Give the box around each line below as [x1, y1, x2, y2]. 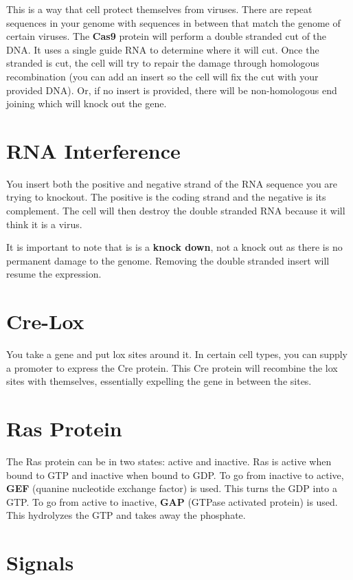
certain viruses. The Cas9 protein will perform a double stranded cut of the [6, 29, 327, 43]
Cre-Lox [6, 307, 84, 335]
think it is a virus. [6, 216, 82, 231]
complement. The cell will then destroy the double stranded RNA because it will [6, 203, 345, 218]
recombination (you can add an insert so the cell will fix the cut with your [6, 69, 319, 83]
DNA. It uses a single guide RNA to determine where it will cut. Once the [6, 42, 319, 56]
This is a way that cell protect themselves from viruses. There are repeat [6, 2, 312, 16]
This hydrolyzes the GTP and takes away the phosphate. [6, 508, 246, 522]
